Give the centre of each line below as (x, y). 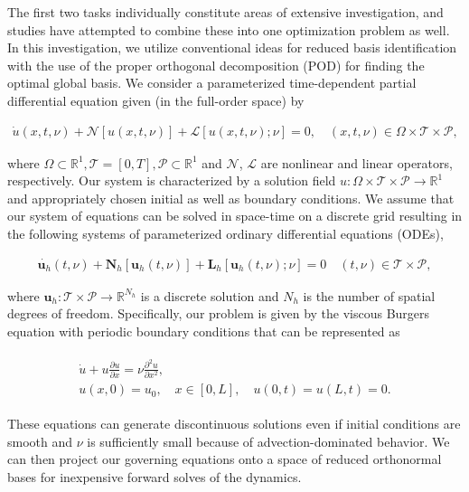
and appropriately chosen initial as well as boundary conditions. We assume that (231, 198)
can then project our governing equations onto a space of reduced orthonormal (225, 459)
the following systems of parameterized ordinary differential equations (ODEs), (225, 233)
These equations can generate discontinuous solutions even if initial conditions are (234, 424)
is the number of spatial (369, 295)
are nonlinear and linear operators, (356, 162)
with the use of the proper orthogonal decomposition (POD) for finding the (216, 65)
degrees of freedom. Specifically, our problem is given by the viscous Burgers (219, 313)
